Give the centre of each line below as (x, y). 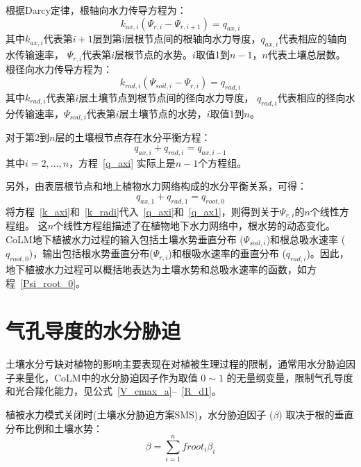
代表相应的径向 (311, 98)
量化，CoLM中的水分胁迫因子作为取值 (111, 377)
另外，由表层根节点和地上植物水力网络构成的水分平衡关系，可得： (156, 186)
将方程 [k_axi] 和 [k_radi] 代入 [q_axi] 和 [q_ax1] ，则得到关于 (143, 211)
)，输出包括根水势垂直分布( (91, 253)
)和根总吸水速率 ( (306, 239)
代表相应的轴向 (313, 39)
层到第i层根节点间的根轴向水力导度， (177, 39)
